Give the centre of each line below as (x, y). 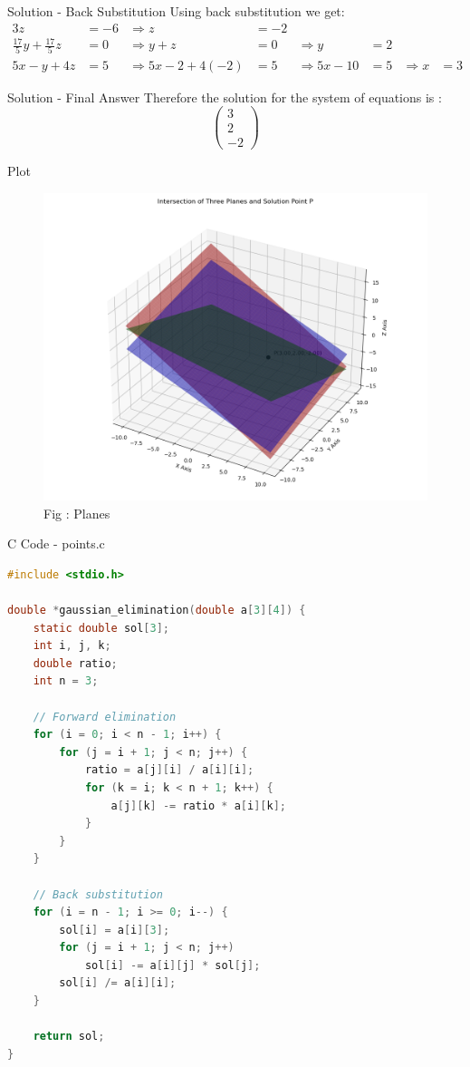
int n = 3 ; (66, 681)
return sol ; (69, 1037)
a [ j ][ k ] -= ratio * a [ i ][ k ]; (199, 805)
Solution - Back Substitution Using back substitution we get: (176, 11)
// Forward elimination (105, 717)
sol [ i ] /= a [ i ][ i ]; (118, 983)
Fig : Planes (77, 513)
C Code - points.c (56, 543)
